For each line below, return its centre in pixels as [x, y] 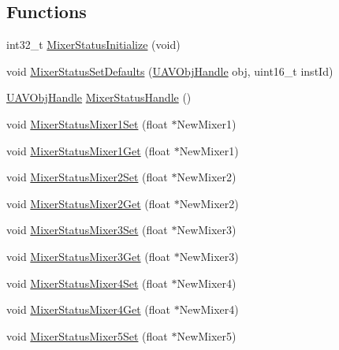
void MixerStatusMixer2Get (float [88, 203]
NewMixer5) [207, 335]
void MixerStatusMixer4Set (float [87, 283]
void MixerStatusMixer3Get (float [88, 256]
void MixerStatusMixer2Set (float [87, 177]
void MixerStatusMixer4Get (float [88, 309]
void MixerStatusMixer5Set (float [87, 335]
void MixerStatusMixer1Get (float [88, 150]
